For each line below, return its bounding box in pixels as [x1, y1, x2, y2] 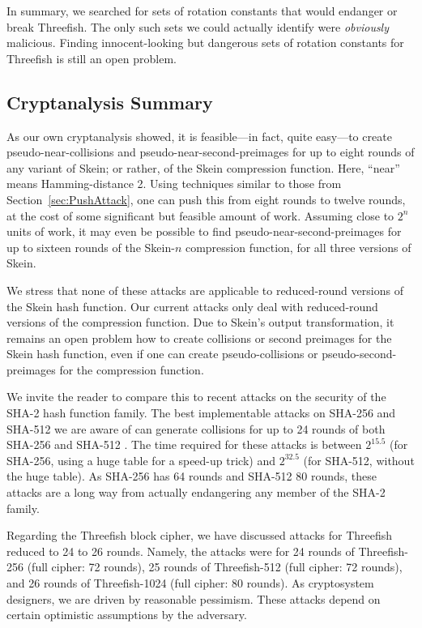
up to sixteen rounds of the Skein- [6, 238, 175, 255]
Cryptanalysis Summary [6, 89, 213, 114]
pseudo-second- [322, 345, 397, 362]
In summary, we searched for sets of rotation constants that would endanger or [6, 2, 398, 19]
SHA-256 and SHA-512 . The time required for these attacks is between [6, 436, 362, 453]
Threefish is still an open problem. [6, 49, 177, 66]
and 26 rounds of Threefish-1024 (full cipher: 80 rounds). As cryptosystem [6, 575, 374, 592]
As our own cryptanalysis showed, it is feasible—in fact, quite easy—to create [6, 127, 392, 144]
